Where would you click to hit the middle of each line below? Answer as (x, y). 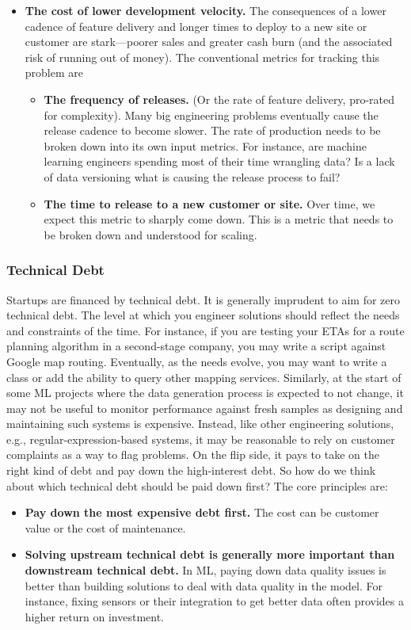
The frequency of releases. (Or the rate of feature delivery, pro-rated (219, 99)
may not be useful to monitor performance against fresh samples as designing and (205, 408)
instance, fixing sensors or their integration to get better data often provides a (214, 601)
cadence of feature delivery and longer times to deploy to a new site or (196, 26)
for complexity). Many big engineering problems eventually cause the (211, 115)
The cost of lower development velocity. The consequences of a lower (205, 10)
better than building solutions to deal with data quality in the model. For (204, 585)
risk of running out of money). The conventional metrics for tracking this (202, 57)
